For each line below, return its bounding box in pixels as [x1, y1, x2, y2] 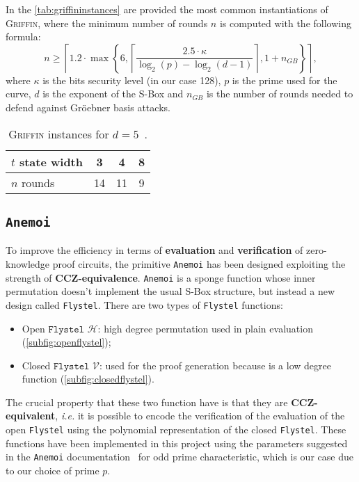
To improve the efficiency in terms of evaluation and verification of [6, 243, 303, 257]
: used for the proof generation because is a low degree [99, 358, 331, 372]
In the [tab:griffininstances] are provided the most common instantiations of [6, 2, 328, 16]
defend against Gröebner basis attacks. [6, 99, 170, 114]
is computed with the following [219, 15, 351, 30]
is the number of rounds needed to [206, 86, 353, 101]
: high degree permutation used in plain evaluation [97, 321, 313, 335]
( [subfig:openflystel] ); [22, 335, 111, 349]
